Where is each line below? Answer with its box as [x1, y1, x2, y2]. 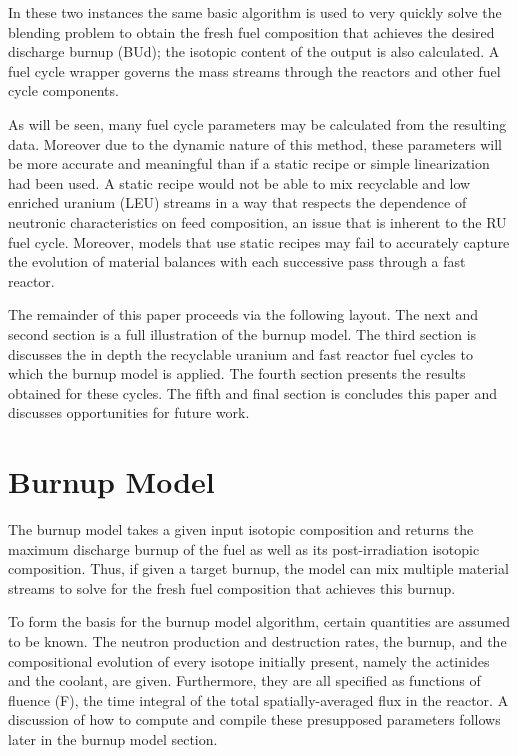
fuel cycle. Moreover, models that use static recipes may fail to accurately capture [8, 231, 510, 252]
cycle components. [8, 80, 119, 101]
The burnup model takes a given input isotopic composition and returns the [8, 519, 474, 539]
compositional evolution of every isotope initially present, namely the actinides [8, 650, 490, 671]
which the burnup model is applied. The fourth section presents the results [8, 363, 466, 384]
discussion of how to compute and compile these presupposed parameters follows [8, 709, 501, 730]
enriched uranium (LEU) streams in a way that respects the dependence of [8, 192, 467, 213]
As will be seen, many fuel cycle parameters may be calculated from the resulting [8, 113, 507, 134]
